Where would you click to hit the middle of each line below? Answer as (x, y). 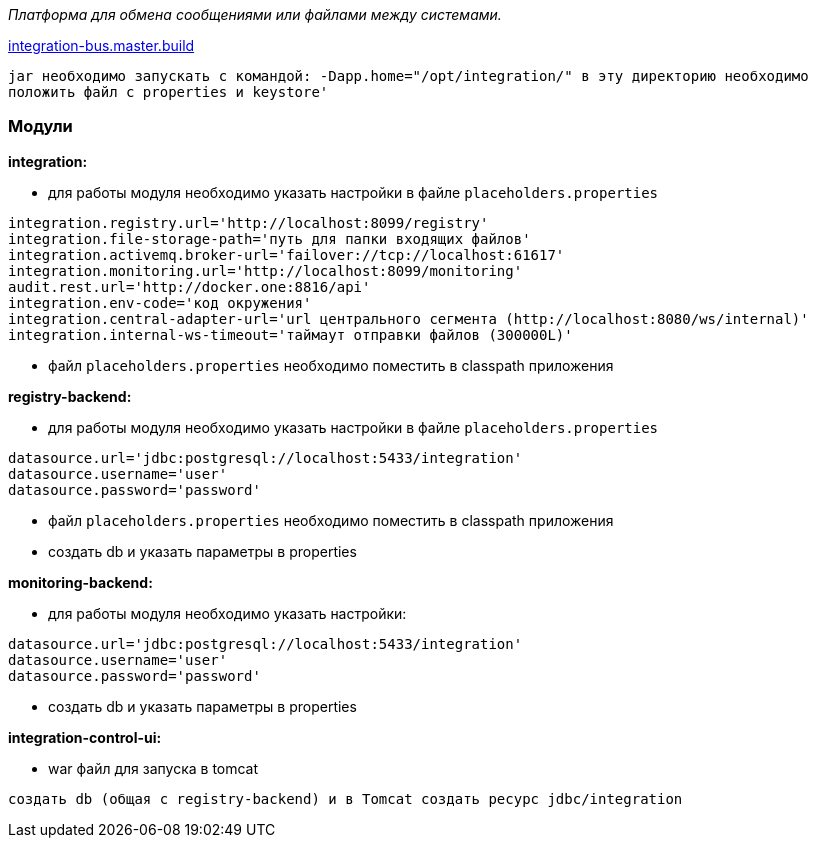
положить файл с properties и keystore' (168, 92)
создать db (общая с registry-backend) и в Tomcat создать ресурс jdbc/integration (345, 798)
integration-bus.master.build (101, 45)
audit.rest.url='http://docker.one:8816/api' (189, 286)
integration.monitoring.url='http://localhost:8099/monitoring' (265, 270)
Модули (40, 126)
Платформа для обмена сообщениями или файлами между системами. (255, 14)
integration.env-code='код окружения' (160, 302)
